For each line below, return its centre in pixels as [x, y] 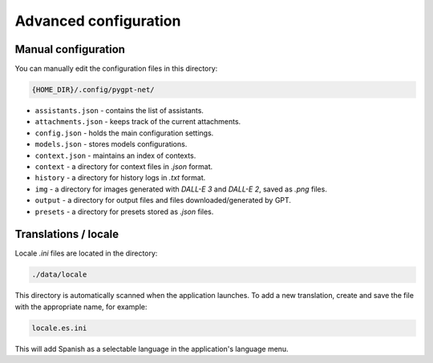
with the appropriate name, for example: [81, 307]
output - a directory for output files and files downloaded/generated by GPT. [163, 200]
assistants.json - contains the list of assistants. [119, 111]
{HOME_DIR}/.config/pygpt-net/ [93, 90]
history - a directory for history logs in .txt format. [120, 178]
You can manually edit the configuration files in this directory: [116, 69]
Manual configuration [70, 49]
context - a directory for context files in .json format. [124, 166]
